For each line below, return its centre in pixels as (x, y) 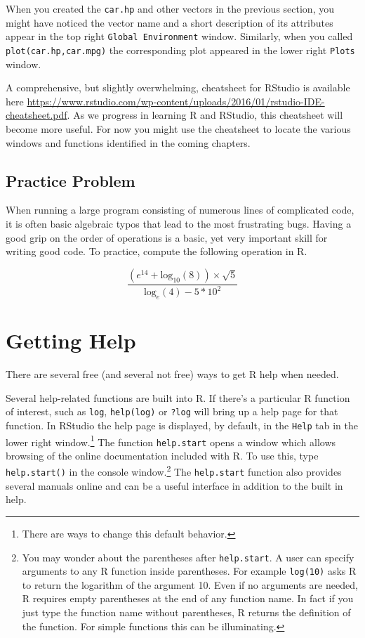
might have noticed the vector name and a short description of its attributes (170, 22)
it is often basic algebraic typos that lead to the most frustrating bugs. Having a (179, 223)
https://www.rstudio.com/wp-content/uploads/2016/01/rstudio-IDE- (176, 101)
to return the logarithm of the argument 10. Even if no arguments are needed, (190, 584)
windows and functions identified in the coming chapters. (128, 142)
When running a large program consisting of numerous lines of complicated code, (180, 210)
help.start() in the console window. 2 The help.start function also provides (174, 471)
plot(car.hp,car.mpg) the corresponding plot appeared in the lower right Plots (180, 50)
